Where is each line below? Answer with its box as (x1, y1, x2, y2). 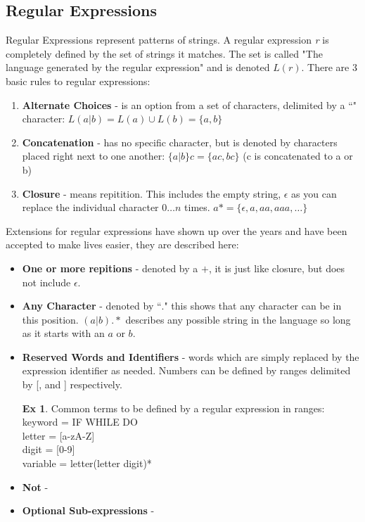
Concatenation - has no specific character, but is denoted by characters (22, 134, 338, 149)
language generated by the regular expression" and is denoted (6, 60, 270, 75)
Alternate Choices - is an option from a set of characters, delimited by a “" (22, 97, 357, 112)
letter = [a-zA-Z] (22, 428, 95, 443)
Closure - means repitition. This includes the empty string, (22, 186, 281, 200)
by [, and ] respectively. (22, 377, 122, 392)
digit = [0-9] (22, 442, 75, 457)
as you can (291, 186, 337, 200)
